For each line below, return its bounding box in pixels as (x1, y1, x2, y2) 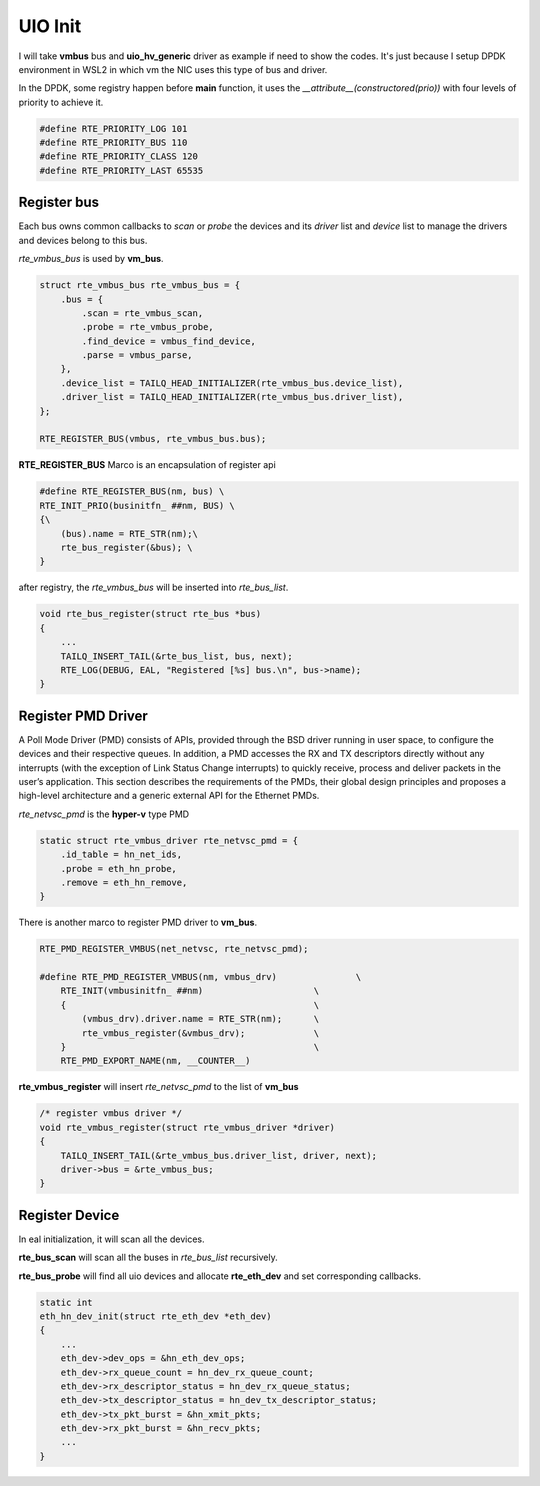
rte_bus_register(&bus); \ (60, 541, 194, 553)
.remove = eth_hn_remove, (60, 876, 188, 888)
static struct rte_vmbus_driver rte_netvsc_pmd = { (39, 835, 299, 846)
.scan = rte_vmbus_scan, (81, 307, 204, 319)
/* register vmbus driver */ (39, 1108, 183, 1119)
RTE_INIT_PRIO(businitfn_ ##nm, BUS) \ (39, 500, 235, 511)
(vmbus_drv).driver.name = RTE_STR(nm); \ (81, 1013, 320, 1025)
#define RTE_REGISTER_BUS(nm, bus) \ (39, 486, 225, 497)
